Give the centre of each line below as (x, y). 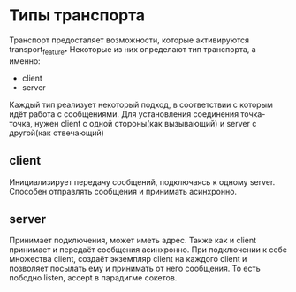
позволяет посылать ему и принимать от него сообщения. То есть (135, 269)
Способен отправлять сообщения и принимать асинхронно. (123, 191)
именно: (25, 61)
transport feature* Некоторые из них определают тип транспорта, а (133, 50)
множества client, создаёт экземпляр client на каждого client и (128, 259)
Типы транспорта (77, 15)
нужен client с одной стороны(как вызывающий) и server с (146, 123)
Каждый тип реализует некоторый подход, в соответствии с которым (141, 104)
